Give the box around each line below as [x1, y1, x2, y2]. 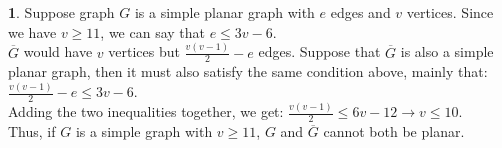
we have [8, 21, 57, 42]
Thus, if [8, 121, 56, 142]
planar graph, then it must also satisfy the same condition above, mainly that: [8, 61, 488, 82]
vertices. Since [406, 2, 494, 22]
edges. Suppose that [258, 41, 381, 62]
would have [23, 41, 93, 62]
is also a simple [400, 41, 494, 62]
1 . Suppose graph [8, 2, 115, 22]
